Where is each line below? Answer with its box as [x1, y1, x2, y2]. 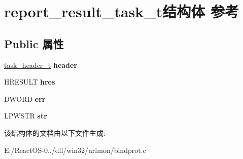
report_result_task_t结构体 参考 [4, 1, 239, 22]
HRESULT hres [4, 76, 55, 87]
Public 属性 [4, 35, 64, 51]
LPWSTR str [4, 110, 47, 121]
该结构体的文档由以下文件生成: [4, 127, 106, 138]
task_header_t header [4, 59, 78, 70]
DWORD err [4, 93, 46, 104]
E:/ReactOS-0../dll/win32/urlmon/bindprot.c [4, 144, 146, 155]
